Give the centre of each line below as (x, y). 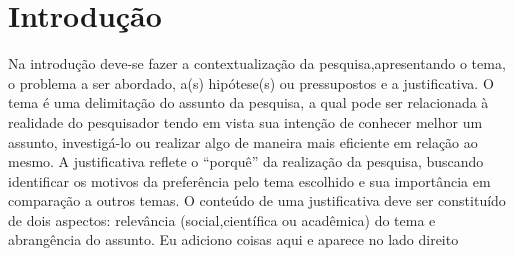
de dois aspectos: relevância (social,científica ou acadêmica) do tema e (222, 219)
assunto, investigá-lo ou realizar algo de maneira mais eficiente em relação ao (243, 141)
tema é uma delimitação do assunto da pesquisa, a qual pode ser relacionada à (248, 102)
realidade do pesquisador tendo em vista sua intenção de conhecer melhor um (245, 121)
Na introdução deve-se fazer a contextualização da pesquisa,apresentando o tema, (257, 63)
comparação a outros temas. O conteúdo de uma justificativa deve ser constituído (257, 200)
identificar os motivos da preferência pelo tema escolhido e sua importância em (249, 180)
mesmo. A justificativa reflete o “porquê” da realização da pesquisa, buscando (246, 161)
